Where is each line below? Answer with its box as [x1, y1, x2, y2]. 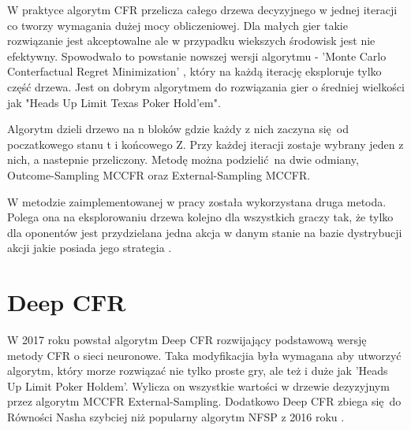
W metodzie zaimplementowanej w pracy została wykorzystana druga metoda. [7, 193, 387, 209]
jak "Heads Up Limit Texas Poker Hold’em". [7, 94, 221, 110]
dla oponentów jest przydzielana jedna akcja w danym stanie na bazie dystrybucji [7, 224, 402, 240]
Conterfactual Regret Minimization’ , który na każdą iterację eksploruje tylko [7, 63, 382, 80]
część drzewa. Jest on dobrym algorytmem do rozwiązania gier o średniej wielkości [7, 78, 405, 95]
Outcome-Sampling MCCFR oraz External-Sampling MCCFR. [7, 166, 311, 183]
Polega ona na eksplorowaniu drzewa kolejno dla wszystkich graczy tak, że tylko [7, 209, 394, 225]
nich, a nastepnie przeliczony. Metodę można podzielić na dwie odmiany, [7, 151, 359, 168]
